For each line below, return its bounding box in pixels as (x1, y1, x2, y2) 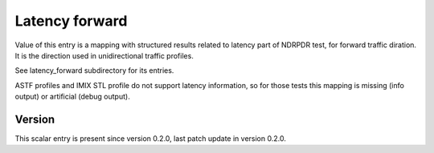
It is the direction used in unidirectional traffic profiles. (14, 50, 194, 60)
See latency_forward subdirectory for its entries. (14, 66, 174, 75)
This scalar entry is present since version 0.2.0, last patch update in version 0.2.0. (14, 134, 287, 143)
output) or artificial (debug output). (14, 92, 130, 102)
